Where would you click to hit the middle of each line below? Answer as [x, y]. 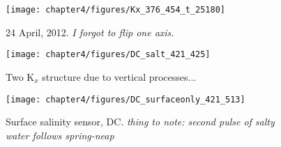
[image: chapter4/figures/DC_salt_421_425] [108, 55]
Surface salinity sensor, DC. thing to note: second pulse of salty [140, 122]
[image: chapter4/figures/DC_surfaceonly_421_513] [126, 99]
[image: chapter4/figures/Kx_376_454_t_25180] [115, 10]
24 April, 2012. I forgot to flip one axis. [90, 32]
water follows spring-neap [60, 135]
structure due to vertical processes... [119, 76]
